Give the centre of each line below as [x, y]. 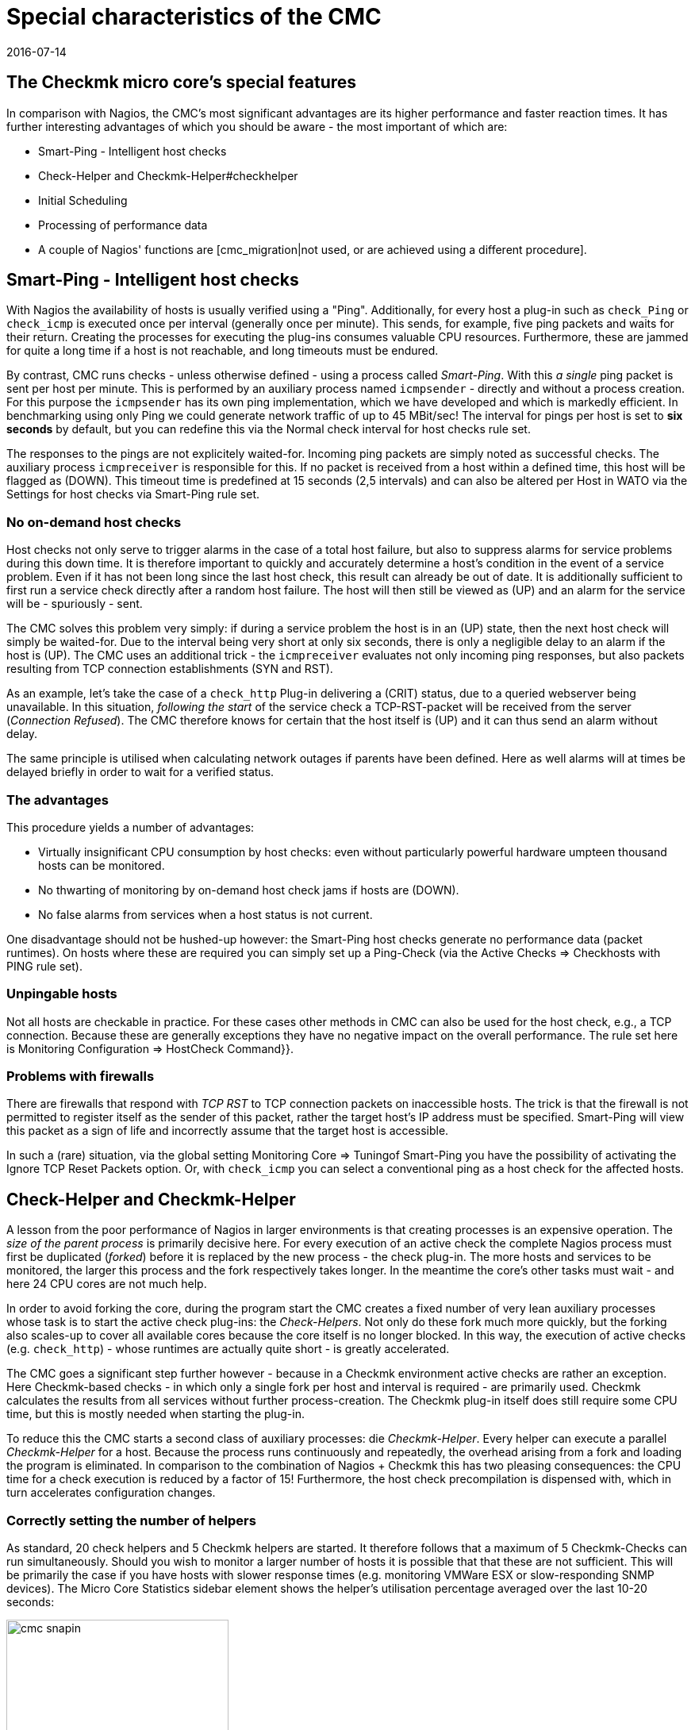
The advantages [58, 800]
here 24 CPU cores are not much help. [107, 1284]
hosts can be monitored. [102, 865]
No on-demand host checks [94, 522]
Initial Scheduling [83, 200]
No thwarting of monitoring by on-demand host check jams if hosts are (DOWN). [249, 890]
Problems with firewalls [81, 1076]
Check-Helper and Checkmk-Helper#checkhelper [168, 175]
